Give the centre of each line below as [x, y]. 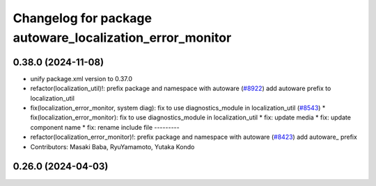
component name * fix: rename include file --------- [105, 127]
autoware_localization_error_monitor [122, 37]
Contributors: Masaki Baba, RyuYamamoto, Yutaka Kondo [112, 146]
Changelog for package [83, 18]
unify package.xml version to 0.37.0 [81, 78]
